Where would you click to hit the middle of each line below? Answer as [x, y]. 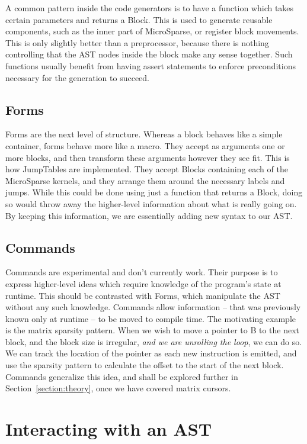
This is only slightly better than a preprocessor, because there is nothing [137, 42]
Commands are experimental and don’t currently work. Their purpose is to [142, 272]
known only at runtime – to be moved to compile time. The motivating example [151, 318]
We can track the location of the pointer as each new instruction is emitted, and [151, 353]
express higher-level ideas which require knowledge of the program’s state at [143, 283]
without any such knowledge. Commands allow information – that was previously [153, 307]
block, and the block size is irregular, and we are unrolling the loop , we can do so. [154, 341]
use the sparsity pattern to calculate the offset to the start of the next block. [145, 365]
